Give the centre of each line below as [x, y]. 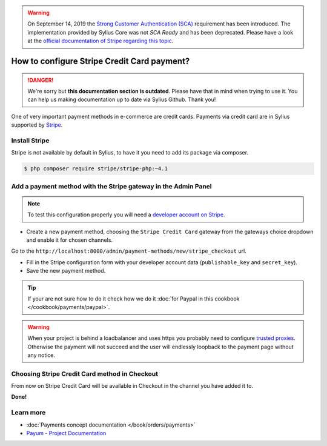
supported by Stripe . [37, 125]
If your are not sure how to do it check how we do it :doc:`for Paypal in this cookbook [134, 298]
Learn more [28, 413]
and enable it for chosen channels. [70, 240]
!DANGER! [41, 80]
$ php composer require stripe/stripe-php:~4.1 [96, 169]
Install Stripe [30, 141]
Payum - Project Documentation [66, 433]
